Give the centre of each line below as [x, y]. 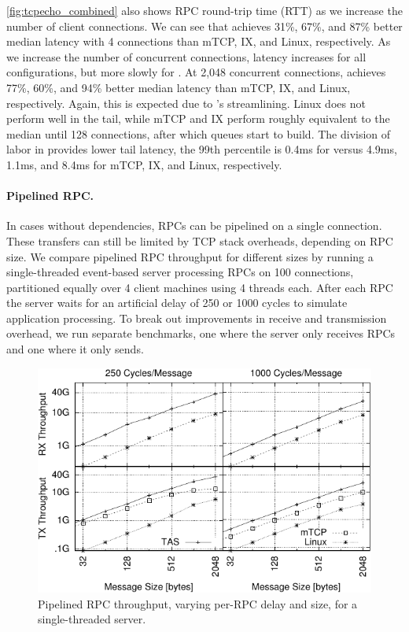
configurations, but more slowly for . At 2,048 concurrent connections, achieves [196, 72]
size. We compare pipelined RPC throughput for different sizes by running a [190, 256]
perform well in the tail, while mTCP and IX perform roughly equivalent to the [198, 118]
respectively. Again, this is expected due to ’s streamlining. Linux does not [186, 103]
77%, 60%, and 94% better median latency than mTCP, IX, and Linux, [179, 87]
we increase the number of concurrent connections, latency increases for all [186, 56]
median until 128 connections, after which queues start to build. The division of [199, 133]
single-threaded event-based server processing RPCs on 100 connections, [180, 272]
